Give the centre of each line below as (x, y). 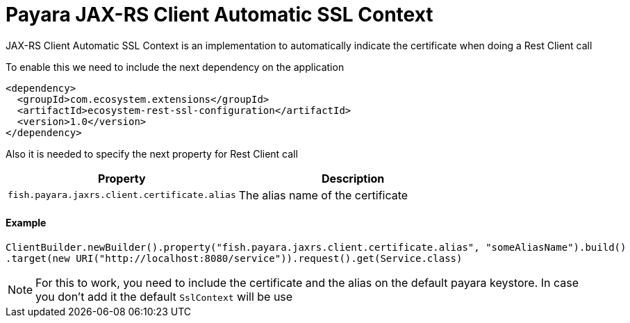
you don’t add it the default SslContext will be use (164, 296)
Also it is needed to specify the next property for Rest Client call (152, 154)
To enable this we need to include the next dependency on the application (175, 67)
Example (26, 223)
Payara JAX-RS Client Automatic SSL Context (219, 15)
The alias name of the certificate (323, 195)
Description (353, 178)
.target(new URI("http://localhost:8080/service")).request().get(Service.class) (234, 258)
